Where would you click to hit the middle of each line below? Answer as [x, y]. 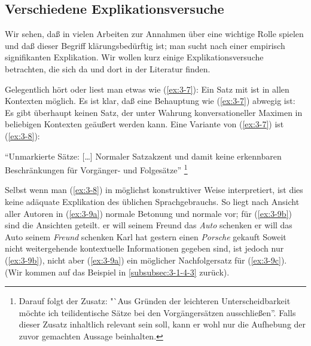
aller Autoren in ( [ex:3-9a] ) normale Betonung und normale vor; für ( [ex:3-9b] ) [148, 213]
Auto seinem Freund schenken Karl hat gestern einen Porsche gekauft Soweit [146, 236]
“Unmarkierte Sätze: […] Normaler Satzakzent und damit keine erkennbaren [143, 156]
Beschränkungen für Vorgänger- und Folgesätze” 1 [96, 169]
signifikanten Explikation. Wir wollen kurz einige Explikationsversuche [134, 57]
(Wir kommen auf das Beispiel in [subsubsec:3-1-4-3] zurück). [117, 272]
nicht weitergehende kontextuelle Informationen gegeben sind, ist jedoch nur [144, 248]
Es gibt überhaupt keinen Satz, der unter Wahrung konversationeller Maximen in [154, 112]
